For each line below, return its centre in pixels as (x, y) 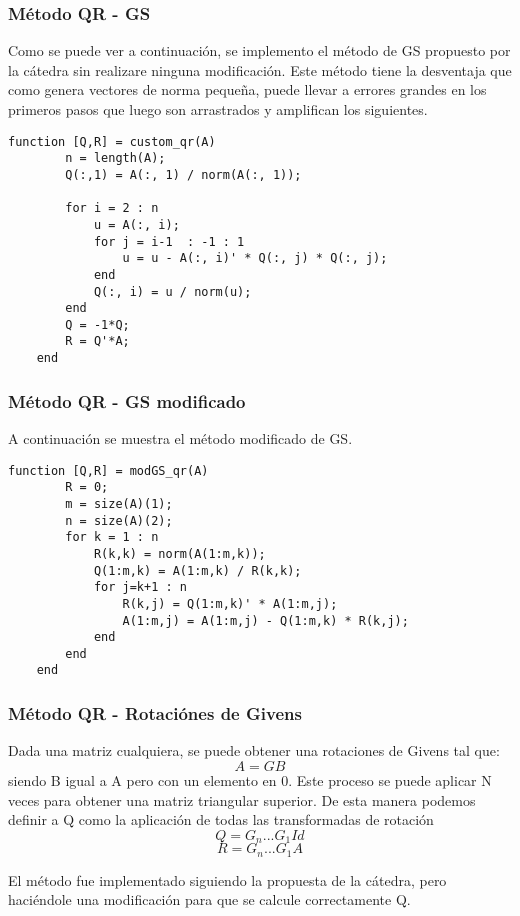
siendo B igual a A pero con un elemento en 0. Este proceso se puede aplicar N (250, 779)
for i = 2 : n (112, 208)
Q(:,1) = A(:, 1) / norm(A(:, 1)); (183, 174)
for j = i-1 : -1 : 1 (169, 241)
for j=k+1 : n (140, 587)
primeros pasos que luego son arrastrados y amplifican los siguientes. (218, 109)
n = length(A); (115, 158)
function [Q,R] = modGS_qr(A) (108, 470)
